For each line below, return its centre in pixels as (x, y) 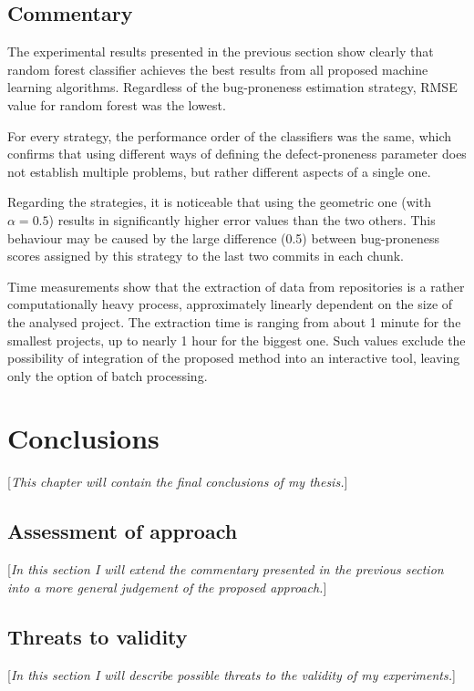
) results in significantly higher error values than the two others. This (242, 219)
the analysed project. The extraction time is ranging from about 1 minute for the (234, 321)
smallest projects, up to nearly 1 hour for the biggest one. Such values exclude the (237, 340)
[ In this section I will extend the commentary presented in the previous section (226, 569)
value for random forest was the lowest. (117, 104)
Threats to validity (98, 636)
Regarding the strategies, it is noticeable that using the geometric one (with (219, 202)
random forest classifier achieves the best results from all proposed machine (218, 69)
